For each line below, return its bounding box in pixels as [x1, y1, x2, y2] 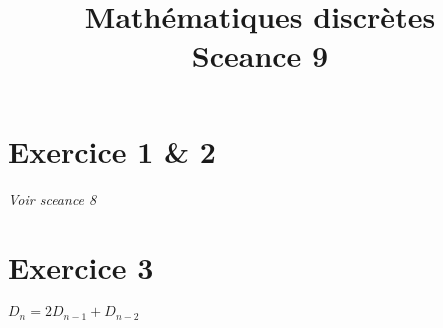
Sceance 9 [191, 35, 329, 76]
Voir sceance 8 [8, 188, 97, 209]
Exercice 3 [8, 247, 154, 288]
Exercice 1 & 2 [8, 130, 216, 171]
